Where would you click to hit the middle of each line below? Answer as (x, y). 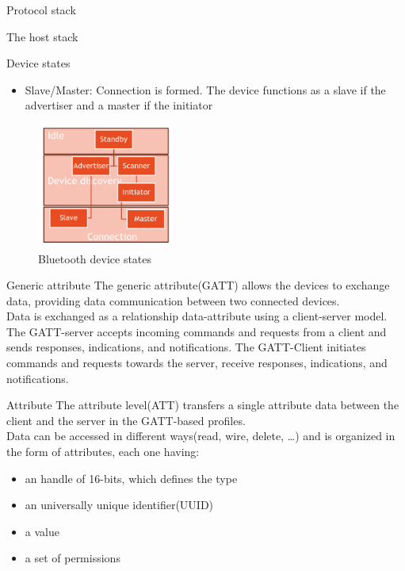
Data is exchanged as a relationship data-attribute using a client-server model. (197, 316)
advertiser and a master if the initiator (119, 105)
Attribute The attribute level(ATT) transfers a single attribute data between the (203, 405)
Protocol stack (41, 10)
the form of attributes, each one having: (103, 452)
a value (42, 531)
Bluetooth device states (95, 258)
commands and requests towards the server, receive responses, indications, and (197, 363)
